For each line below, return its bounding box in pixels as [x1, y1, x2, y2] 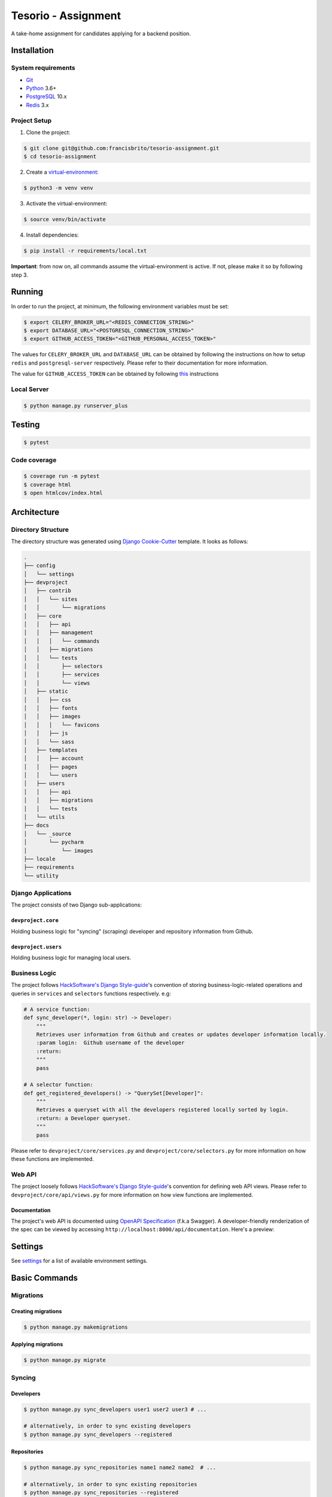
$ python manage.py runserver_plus [23, 402, 128, 409]
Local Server [11, 385, 49, 393]
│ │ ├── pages [23, 763, 78, 770]
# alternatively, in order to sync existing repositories [23, 1481, 197, 1488]
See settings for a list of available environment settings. [11, 1257, 148, 1265]
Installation [11, 46, 54, 56]
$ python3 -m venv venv [23, 184, 94, 192]
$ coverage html [23, 481, 72, 488]
